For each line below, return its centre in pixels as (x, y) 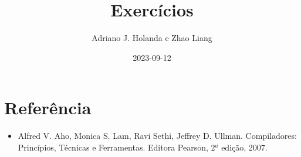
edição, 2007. (244, 147)
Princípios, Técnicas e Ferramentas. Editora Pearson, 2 (116, 147)
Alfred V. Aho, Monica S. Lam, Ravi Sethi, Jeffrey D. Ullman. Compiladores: (157, 136)
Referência (48, 107)
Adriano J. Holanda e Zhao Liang (152, 38)
